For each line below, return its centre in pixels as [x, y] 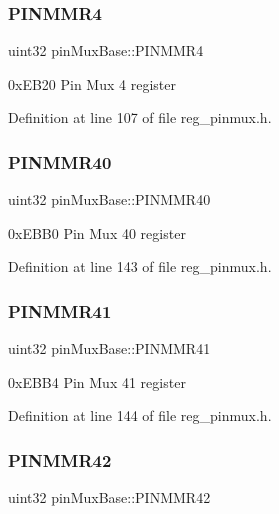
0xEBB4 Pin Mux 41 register [97, 381]
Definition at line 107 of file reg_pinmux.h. [140, 117]
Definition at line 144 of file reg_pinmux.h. [140, 415]
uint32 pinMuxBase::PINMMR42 [109, 497]
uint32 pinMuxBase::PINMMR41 [109, 348]
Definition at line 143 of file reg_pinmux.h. [140, 266]
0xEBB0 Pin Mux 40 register [97, 232]
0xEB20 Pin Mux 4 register [92, 83]
